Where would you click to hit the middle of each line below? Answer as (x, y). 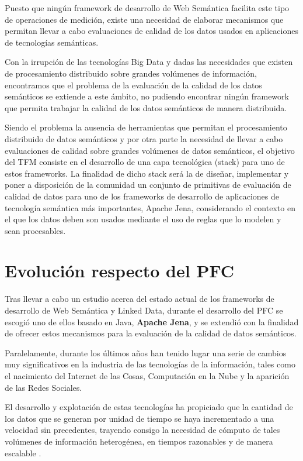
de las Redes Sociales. (43, 387)
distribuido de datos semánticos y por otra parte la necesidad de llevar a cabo (144, 138)
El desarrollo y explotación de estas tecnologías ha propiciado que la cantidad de (149, 407)
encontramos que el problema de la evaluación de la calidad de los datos (133, 85)
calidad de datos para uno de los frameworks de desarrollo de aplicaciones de (142, 196)
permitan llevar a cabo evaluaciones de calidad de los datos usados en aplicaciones (151, 31)
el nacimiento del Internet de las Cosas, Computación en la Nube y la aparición (147, 375)
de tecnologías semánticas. (52, 42)
